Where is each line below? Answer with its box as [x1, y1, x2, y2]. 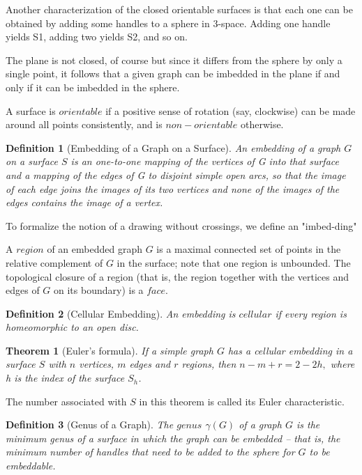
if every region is [275, 306, 347, 320]
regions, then [181, 357, 236, 371]
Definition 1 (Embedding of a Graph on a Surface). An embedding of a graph [6, 140, 341, 155]
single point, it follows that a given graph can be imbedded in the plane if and [6, 66, 340, 81]
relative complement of [6, 255, 103, 270]
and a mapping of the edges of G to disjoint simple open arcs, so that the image [6, 167, 346, 182]
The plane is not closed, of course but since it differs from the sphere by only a [6, 52, 342, 67]
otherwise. [240, 117, 284, 132]
